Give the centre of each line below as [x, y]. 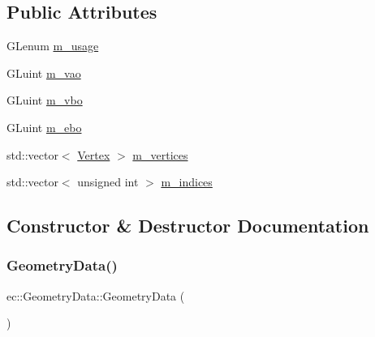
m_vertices [160, 154]
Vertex [94, 154]
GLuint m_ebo [44, 127]
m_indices [187, 182]
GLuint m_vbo [45, 100]
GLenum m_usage [53, 46]
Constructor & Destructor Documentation [188, 226]
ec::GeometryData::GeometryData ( [96, 295]
